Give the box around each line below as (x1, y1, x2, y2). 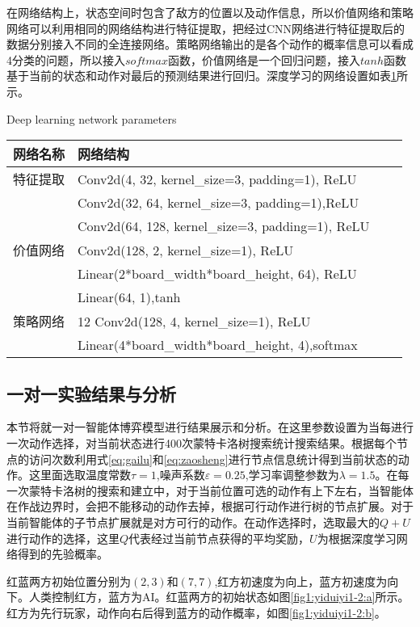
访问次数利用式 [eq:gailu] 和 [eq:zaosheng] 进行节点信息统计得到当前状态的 (28, 450, 398, 467)
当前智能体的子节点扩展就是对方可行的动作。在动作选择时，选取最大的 (6, 513, 380, 530)
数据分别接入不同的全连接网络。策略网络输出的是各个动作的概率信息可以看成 (6, 36, 414, 53)
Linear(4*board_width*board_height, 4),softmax (78, 335, 358, 355)
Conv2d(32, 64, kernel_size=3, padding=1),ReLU (78, 193, 359, 213)
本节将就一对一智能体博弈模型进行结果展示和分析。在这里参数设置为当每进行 (6, 419, 414, 436)
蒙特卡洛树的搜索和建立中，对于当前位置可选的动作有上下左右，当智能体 (28, 482, 414, 499)
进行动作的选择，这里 (6, 529, 120, 546)
